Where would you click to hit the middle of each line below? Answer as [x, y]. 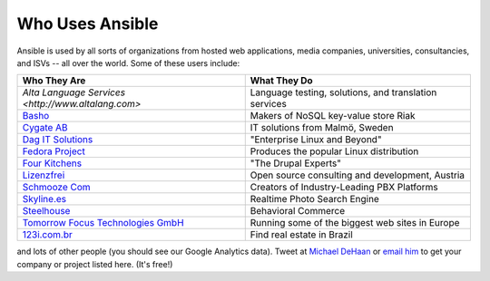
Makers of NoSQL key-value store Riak [333, 116]
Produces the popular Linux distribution [334, 151]
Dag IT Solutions [58, 140]
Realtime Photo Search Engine [315, 199]
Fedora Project [54, 151]
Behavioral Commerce [297, 211]
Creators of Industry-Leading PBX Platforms [344, 188]
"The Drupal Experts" [296, 163]
